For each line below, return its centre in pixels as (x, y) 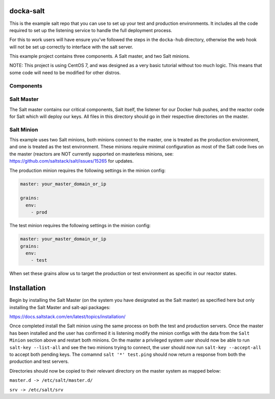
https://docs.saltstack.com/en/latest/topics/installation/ (67, 317)
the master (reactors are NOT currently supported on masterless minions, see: (92, 154)
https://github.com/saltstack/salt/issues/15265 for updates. (72, 161)
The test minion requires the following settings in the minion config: (80, 226)
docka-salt (27, 11)
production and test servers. (39, 361)
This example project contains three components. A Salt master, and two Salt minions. (100, 56)
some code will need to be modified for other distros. (65, 72)
